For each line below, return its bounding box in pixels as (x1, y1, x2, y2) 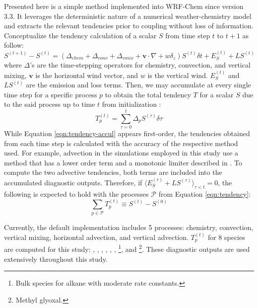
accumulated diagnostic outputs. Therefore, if (4, 177, 142, 187)
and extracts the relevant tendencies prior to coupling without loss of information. (4, 20, 254, 31)
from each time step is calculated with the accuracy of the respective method (4, 138, 238, 148)
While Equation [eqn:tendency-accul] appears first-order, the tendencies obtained (4, 128, 250, 139)
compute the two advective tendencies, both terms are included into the (4, 167, 222, 177)
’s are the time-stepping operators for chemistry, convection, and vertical (30, 60, 251, 70)
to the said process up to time (4, 99, 95, 109)
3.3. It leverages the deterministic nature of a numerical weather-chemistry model (4, 10, 252, 21)
